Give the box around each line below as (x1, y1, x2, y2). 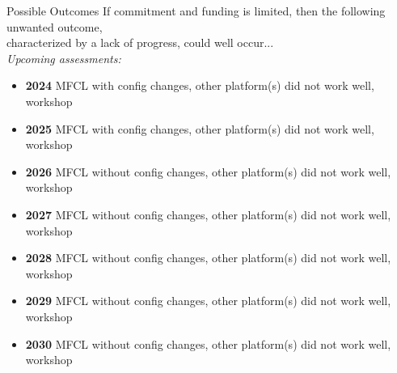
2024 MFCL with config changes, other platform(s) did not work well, (25, 77, 374, 94)
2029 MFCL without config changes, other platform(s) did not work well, (25, 292, 391, 309)
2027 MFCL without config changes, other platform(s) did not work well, (25, 206, 391, 223)
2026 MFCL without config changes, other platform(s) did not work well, (25, 163, 391, 180)
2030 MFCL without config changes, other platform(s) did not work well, (25, 335, 391, 352)
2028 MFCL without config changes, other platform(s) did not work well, (25, 249, 391, 266)
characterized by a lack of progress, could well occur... (6, 34, 274, 51)
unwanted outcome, (6, 18, 103, 35)
